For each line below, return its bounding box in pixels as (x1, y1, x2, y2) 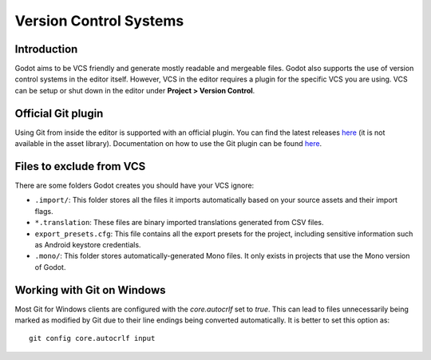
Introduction (14, 42, 78, 56)
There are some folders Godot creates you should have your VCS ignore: (14, 180, 255, 191)
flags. (34, 206, 53, 216)
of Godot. (34, 262, 66, 271)
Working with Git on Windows (14, 283, 167, 297)
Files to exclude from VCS (14, 160, 146, 173)
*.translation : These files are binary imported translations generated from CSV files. (34, 218, 324, 227)
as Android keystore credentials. (34, 240, 141, 249)
